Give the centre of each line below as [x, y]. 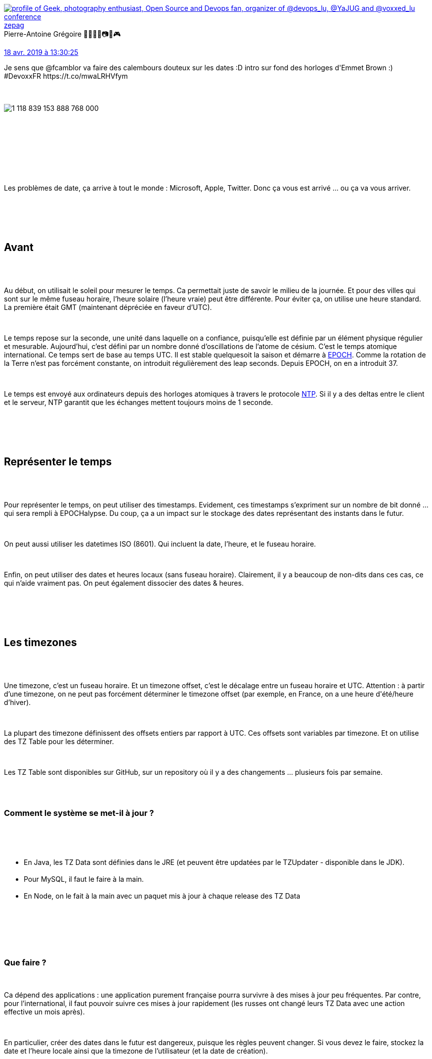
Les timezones [41, 643]
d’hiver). [18, 702]
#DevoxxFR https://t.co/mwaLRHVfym [66, 76]
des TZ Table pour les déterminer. [59, 741]
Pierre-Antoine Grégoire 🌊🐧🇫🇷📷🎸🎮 [63, 34]
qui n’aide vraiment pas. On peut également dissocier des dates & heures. [124, 583]
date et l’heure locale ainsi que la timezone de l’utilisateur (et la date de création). [136, 1051]
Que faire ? [25, 962]
